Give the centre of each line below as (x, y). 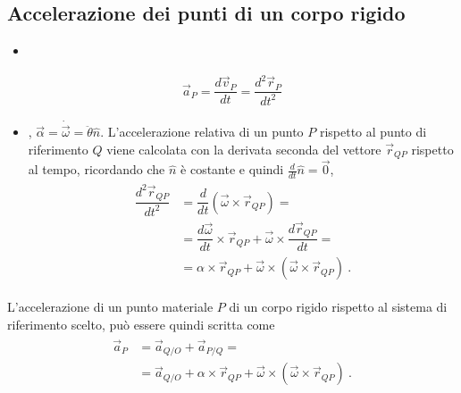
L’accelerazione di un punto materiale (110, 307)
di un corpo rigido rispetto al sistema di (338, 307)
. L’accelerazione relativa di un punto (202, 132)
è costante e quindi (232, 169)
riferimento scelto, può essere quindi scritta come (141, 325)
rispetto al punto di (373, 132)
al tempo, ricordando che (96, 169)
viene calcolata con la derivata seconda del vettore (244, 149)
